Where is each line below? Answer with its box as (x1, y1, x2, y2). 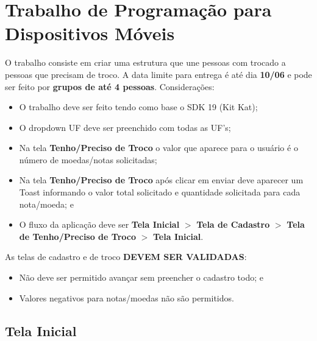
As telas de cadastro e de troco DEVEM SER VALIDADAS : (5, 250, 247, 263)
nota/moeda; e (19, 197, 74, 210)
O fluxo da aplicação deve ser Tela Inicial (19, 218, 180, 231)
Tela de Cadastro (196, 218, 270, 231)
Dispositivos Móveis (5, 21, 175, 46)
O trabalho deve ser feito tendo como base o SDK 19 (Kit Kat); (19, 100, 258, 113)
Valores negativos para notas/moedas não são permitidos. (19, 291, 234, 304)
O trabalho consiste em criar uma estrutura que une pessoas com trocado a (5, 56, 286, 69)
